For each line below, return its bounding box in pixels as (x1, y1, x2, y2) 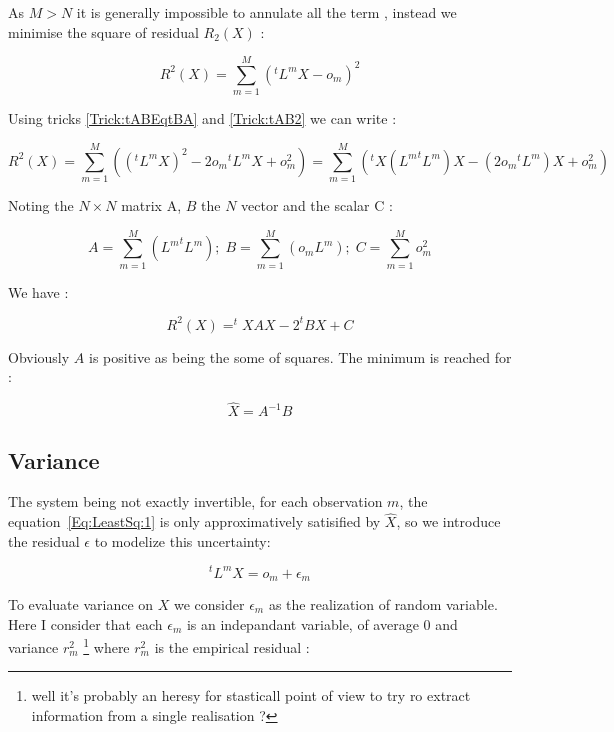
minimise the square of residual (8, 21, 199, 42)
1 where (83, 634, 130, 657)
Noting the (8, 195, 74, 216)
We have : (8, 281, 69, 302)
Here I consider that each (8, 613, 163, 634)
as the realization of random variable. (268, 593, 498, 614)
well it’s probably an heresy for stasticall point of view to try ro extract (31, 685, 471, 706)
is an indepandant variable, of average (186, 613, 419, 634)
